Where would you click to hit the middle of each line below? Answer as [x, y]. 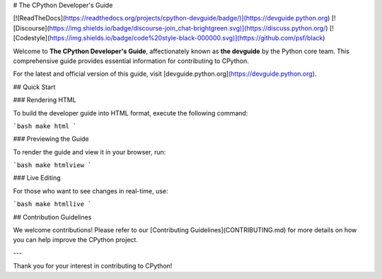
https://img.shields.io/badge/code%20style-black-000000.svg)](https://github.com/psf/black [186, 38]
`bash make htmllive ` [52, 204]
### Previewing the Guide [51, 139]
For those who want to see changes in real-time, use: [91, 190]
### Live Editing [37, 178]
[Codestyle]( [31, 38]
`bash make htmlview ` [52, 165]
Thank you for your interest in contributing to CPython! [93, 266]
